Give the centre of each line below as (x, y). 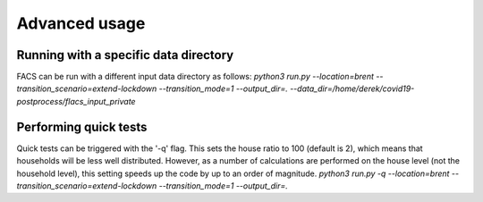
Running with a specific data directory (125, 55)
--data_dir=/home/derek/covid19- (352, 88)
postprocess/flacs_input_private (76, 101)
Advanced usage (81, 23)
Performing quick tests (82, 126)
